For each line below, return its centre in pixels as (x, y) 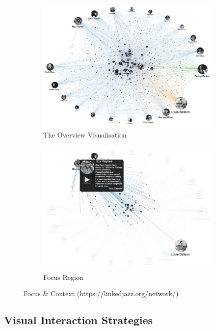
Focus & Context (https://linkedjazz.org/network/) (101, 293)
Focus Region (63, 277)
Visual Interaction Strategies (79, 320)
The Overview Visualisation (85, 134)
